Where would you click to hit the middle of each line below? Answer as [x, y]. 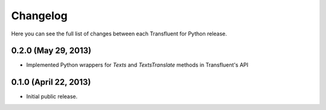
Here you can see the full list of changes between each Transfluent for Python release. [119, 34]
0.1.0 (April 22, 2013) [51, 82]
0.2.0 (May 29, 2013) [51, 51]
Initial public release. [52, 97]
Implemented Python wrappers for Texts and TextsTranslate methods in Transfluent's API [137, 65]
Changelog [39, 16]
